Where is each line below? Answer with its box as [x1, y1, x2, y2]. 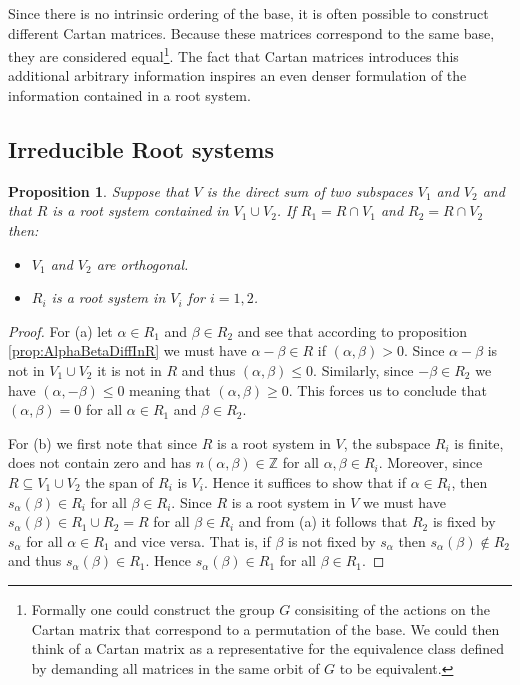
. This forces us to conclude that [288, 379, 487, 400]
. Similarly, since [313, 359, 414, 380]
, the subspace [343, 432, 431, 453]
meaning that [129, 379, 211, 400]
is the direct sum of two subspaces [206, 180, 413, 201]
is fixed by [432, 511, 496, 532]
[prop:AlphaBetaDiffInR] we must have [8, 340, 247, 361]
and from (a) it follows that [238, 511, 408, 532]
